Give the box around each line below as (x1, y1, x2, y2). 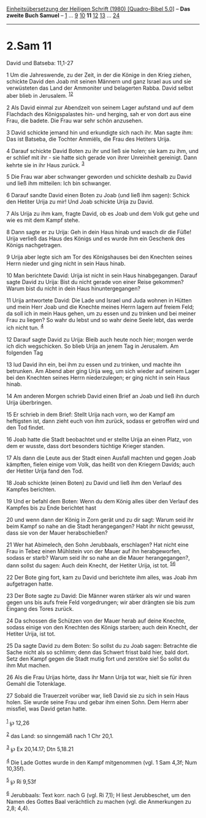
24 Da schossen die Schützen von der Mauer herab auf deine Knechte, (6, 617, 186, 624)
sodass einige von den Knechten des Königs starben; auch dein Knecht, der (6, 623, 198, 631)
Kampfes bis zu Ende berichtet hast (6, 504, 97, 511)
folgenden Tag (6, 348, 43, 356)
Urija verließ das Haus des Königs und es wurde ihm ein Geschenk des (6, 235, 185, 242)
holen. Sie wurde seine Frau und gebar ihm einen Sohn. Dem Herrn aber (6, 698, 189, 706)
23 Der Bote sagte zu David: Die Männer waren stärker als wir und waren (6, 592, 191, 599)
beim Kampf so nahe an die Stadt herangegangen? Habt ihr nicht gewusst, (6, 522, 195, 530)
